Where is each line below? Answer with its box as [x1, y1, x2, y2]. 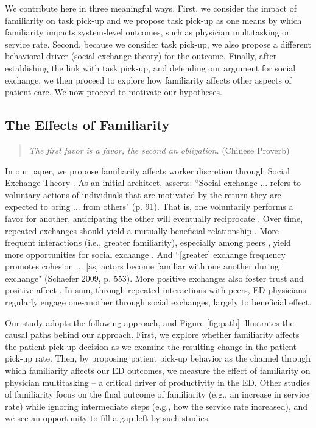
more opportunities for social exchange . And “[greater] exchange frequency [5, 248, 286, 260]
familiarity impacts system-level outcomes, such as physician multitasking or [5, 26, 290, 38]
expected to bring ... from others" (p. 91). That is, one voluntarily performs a [5, 200, 293, 213]
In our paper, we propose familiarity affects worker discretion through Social [5, 164, 290, 177]
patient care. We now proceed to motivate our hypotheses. [5, 85, 222, 98]
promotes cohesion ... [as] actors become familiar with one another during [5, 260, 279, 273]
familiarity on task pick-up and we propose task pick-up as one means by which [5, 13, 302, 26]
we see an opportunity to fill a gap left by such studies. [5, 412, 211, 424]
